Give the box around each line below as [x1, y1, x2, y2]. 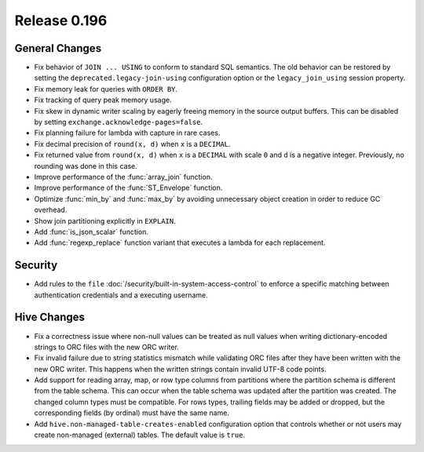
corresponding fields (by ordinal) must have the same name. [34, 408, 229, 417]
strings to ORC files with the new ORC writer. [34, 342, 180, 352]
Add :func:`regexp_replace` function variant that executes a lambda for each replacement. [34, 238, 326, 247]
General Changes [14, 42, 102, 55]
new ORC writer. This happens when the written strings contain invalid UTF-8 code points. [34, 364, 327, 374]
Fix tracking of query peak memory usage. [34, 95, 172, 105]
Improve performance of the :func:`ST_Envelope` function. [34, 183, 223, 192]
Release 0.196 [14, 12, 108, 29]
